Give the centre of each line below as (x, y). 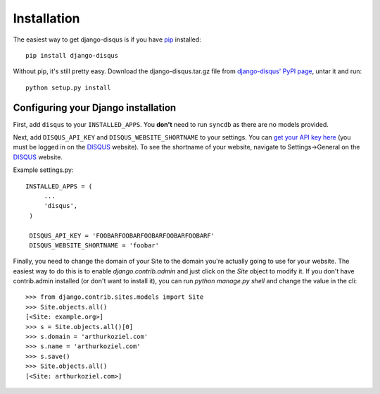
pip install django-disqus (72, 55)
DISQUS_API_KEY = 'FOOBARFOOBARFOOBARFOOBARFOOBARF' (122, 235)
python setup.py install (68, 87)
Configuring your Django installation (95, 107)
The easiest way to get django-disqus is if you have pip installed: (107, 39)
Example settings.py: (43, 170)
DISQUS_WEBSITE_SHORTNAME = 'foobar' (94, 245)
